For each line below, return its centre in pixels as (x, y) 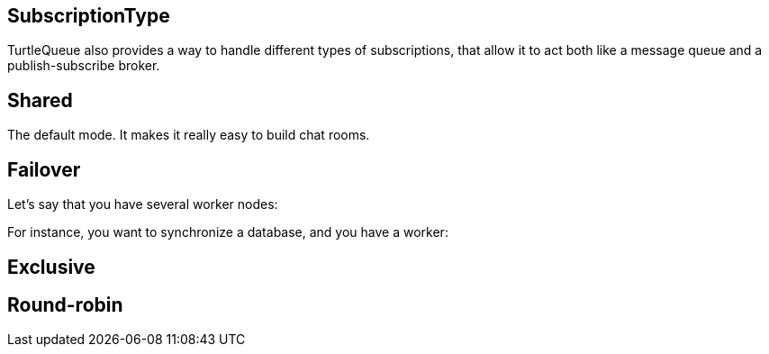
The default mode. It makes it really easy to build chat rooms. (189, 135)
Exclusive (51, 267)
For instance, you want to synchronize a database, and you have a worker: (228, 232)
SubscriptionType (89, 16)
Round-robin (65, 304)
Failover (44, 169)
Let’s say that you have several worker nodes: (143, 204)
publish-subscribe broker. (84, 66)
